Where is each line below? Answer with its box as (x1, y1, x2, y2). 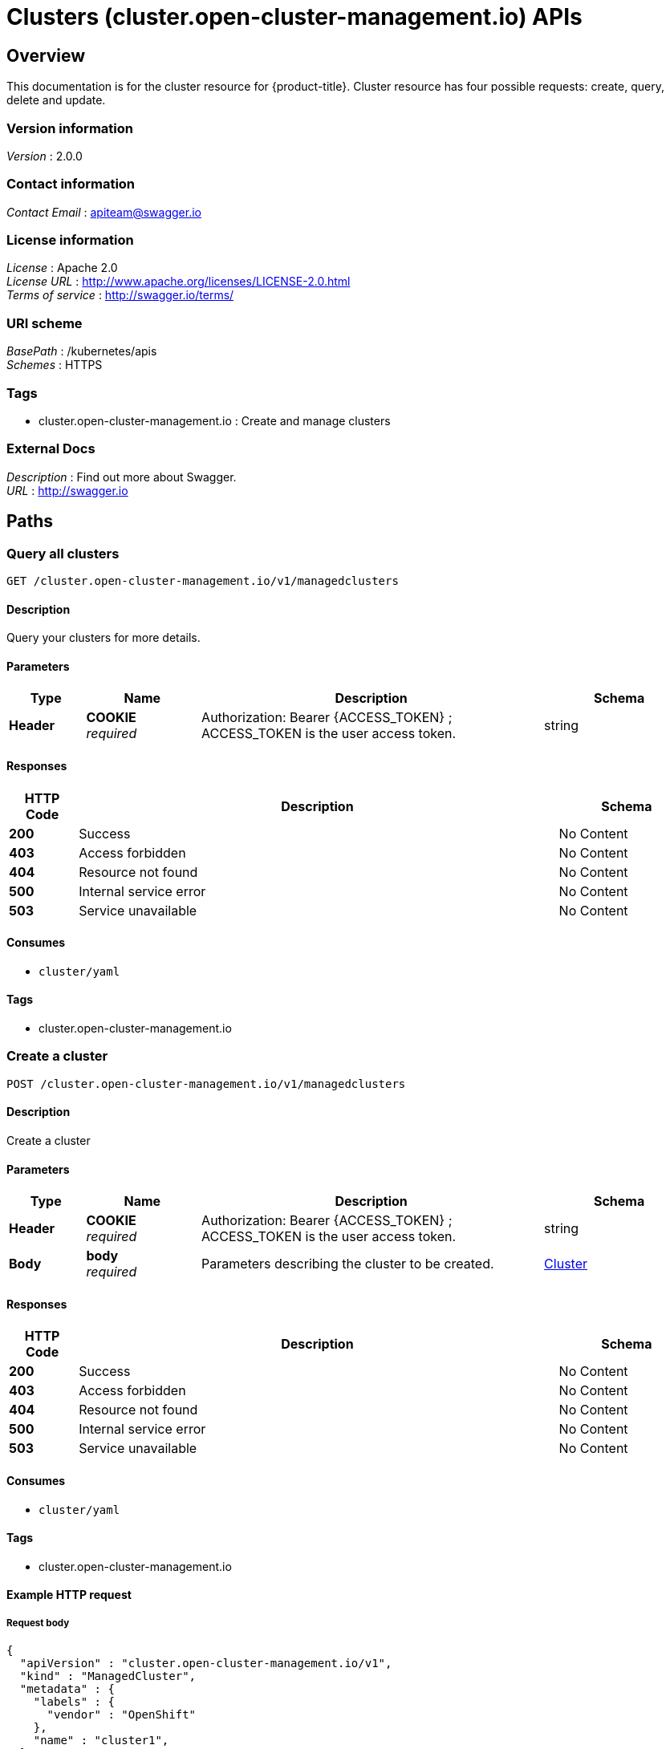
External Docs (6, 440, 95, 457)
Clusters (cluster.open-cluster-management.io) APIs (6, 3, 583, 30)
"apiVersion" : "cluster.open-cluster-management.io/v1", (19, 1657, 392, 1670)
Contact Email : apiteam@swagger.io (6, 205, 201, 219)
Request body (6, 1617, 70, 1629)
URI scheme (6, 314, 83, 331)
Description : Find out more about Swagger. (6, 469, 237, 484)
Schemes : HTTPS (6, 358, 103, 372)
